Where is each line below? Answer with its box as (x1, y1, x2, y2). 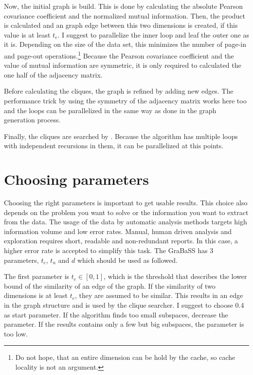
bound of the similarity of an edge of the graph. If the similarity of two (4, 280, 216, 291)
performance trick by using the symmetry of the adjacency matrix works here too (4, 96, 247, 105)
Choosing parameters (4, 169, 149, 189)
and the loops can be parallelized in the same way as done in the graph (4, 105, 217, 115)
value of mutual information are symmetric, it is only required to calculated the (4, 60, 241, 70)
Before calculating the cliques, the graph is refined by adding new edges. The (4, 86, 234, 96)
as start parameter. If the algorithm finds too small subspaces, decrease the (4, 309, 228, 319)
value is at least (4, 29, 51, 39)
